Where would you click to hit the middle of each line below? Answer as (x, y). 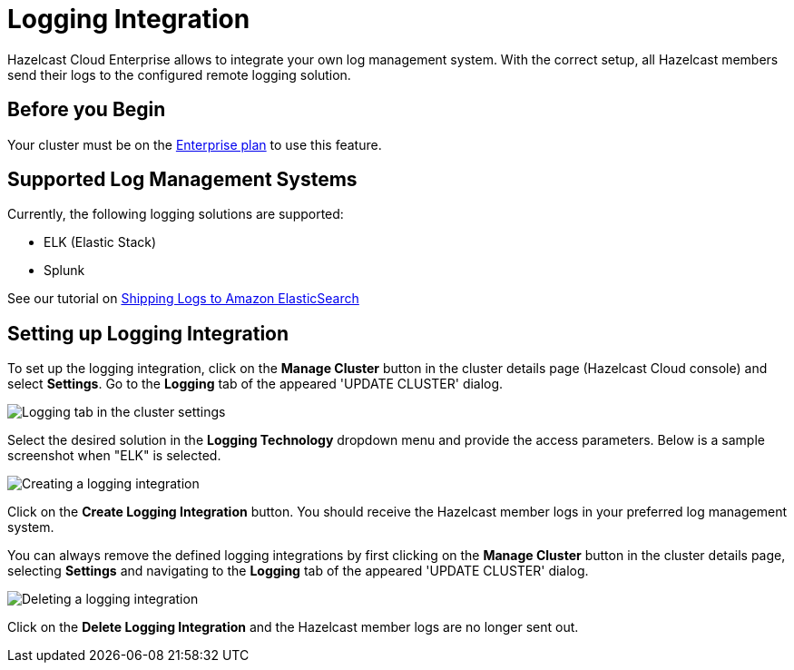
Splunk (64, 271)
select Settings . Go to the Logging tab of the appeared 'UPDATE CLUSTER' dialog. (255, 384)
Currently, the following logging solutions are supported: (176, 214)
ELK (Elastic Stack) (100, 242)
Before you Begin (87, 110)
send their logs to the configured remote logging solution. (179, 74)
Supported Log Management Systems (182, 180)
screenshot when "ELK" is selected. (114, 456)
